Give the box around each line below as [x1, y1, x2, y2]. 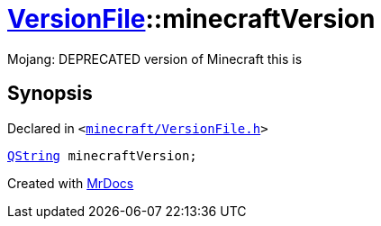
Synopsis [7, 82, 93, 105]
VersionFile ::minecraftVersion [7, 4, 376, 34]
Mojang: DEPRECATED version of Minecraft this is [7, 50, 303, 67]
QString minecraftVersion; [7, 148, 197, 163]
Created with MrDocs [7, 175, 134, 191]
